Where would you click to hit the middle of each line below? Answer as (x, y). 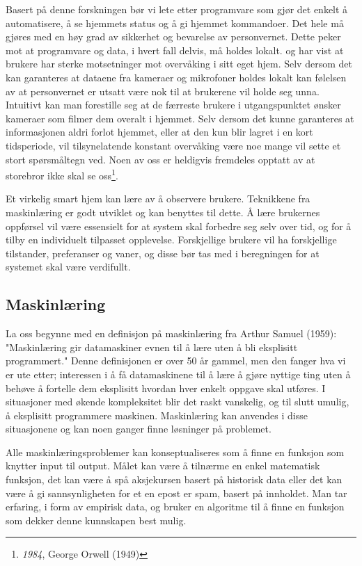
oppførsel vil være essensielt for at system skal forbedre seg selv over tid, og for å (179, 226)
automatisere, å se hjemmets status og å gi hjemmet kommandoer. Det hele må (175, 23)
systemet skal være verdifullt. (68, 267)
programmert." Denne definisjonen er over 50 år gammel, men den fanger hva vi (176, 361)
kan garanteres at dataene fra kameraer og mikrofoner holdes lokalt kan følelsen (176, 77)
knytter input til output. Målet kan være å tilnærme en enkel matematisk (163, 466)
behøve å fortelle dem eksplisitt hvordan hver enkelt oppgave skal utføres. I (166, 388)
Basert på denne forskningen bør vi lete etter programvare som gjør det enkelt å (177, 9)
